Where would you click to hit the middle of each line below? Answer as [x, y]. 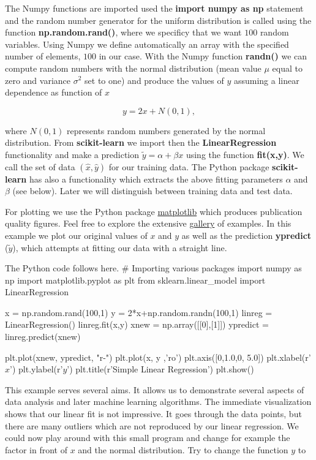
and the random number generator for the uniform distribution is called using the [158, 20]
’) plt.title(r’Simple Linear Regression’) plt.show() [160, 369]
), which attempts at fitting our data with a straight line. [120, 247]
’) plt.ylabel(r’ [36, 369]
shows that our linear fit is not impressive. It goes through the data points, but [153, 414]
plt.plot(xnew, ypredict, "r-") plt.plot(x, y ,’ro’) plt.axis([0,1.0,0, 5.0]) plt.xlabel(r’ [158, 357]
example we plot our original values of [76, 235]
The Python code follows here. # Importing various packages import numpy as [153, 268]
